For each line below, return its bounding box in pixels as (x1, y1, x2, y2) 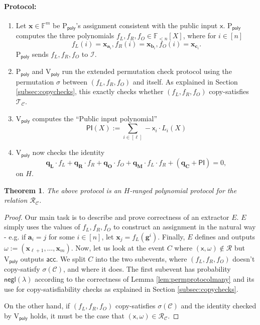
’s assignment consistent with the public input (76, 20, 218, 30)
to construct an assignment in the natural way (113, 221, 256, 232)
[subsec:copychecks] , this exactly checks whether (16, 86, 164, 97)
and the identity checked (181, 300, 256, 311)
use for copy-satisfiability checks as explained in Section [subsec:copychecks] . (4, 283, 238, 294)
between (62, 76, 88, 87)
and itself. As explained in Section (133, 76, 238, 87)
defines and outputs (195, 231, 255, 241)
